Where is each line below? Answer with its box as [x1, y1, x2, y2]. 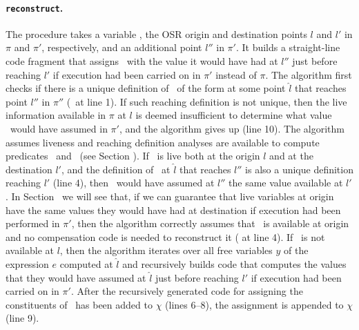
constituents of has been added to [6, 297, 153, 311]
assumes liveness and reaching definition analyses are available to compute [6, 135, 320, 149]
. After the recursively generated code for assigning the [70, 284, 303, 298]
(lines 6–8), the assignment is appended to [165, 297, 344, 311]
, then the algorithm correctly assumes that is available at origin [71, 216, 349, 231]
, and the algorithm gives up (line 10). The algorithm [119, 122, 345, 136]
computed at [59, 256, 113, 271]
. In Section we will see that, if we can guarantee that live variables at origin [6, 188, 334, 203]
